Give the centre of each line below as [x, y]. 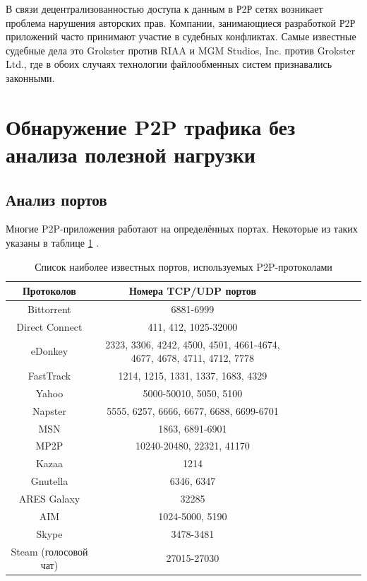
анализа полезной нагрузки [131, 154]
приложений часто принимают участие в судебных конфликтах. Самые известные [181, 36]
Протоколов [49, 291]
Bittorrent [49, 309]
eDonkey [49, 351]
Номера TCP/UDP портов [192, 291]
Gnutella [49, 481]
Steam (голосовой [49, 551]
